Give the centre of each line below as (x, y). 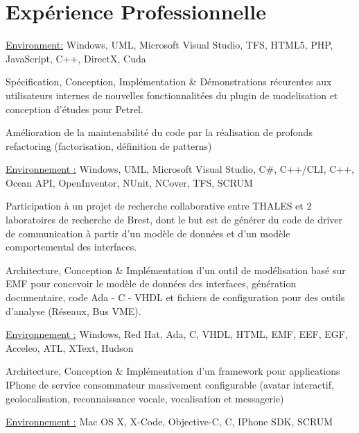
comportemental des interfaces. (71, 247)
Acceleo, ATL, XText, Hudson (70, 347)
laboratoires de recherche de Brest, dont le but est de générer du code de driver (174, 220)
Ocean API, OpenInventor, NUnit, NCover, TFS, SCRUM (129, 182)
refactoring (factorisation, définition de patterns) (109, 145)
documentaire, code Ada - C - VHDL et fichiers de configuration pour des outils (175, 297)
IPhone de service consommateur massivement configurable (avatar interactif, (170, 384)
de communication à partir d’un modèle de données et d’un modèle (148, 233)
